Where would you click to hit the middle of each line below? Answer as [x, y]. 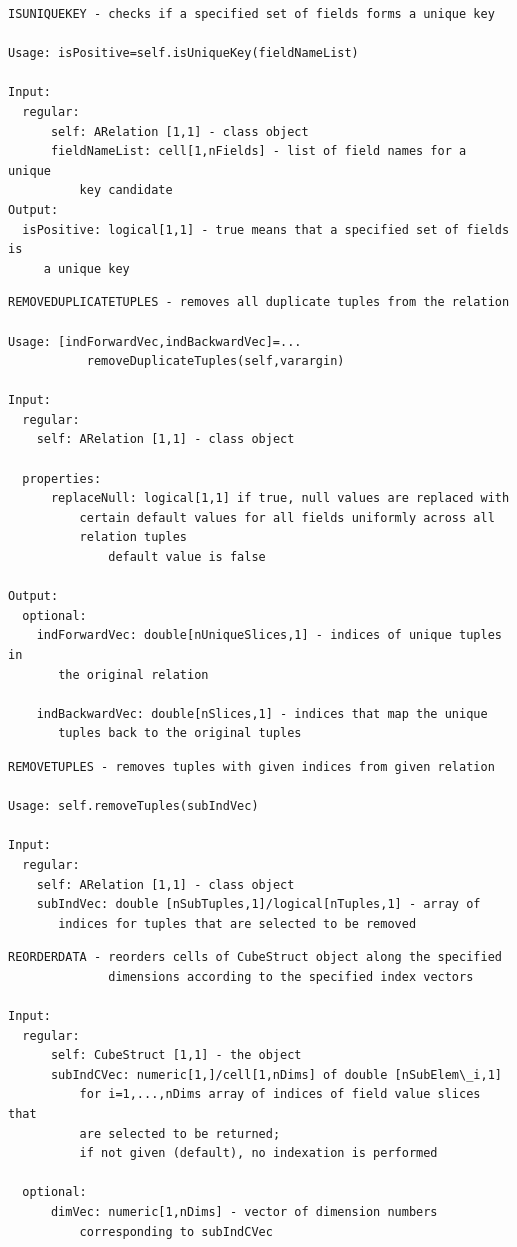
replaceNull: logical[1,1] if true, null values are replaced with [280, 498]
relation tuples [133, 537]
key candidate [126, 190]
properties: [62, 478]
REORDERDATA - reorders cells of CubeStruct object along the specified [255, 957]
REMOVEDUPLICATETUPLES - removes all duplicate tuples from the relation [259, 302]
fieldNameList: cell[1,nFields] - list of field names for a [258, 151]
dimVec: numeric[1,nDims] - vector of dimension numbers [244, 1212]
